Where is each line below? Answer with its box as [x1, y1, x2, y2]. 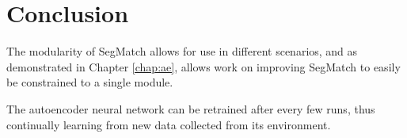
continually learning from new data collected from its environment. [6, 116, 331, 132]
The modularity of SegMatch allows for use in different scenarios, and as [6, 43, 358, 59]
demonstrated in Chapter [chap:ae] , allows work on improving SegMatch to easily [6, 58, 401, 75]
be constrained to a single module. [6, 74, 173, 90]
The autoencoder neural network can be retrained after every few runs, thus [6, 100, 375, 117]
